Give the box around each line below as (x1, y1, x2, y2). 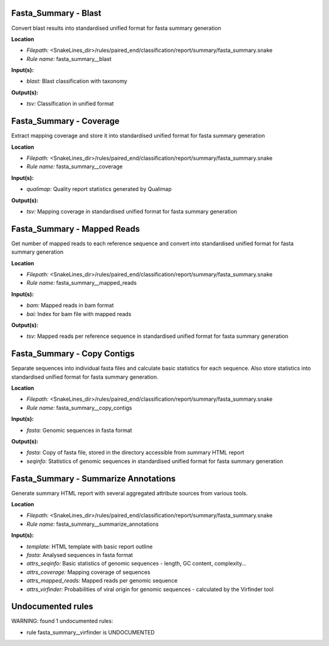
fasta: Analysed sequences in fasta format (26, 551, 133, 558)
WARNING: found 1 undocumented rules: (11, 617, 113, 625)
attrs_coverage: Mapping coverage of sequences (26, 568, 150, 576)
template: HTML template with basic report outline (26, 543, 153, 550)
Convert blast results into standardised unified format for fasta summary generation (11, 24, 222, 32)
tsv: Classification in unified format (26, 100, 114, 107)
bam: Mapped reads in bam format (26, 302, 114, 309)
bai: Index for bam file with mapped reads (26, 310, 132, 317)
